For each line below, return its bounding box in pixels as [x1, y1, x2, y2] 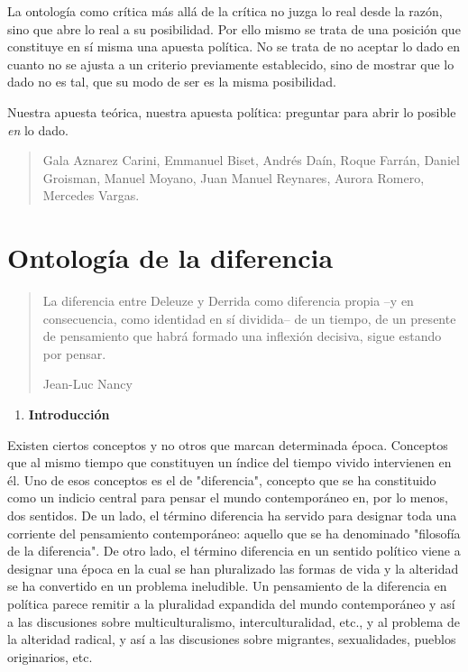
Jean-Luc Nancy [42, 374, 133, 393]
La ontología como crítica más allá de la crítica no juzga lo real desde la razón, [7, 2, 443, 20]
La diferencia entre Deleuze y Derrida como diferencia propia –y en [42, 291, 414, 310]
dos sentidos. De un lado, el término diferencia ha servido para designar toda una [7, 506, 457, 524]
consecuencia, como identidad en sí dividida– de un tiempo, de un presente [42, 308, 456, 327]
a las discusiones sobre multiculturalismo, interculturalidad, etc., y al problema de [7, 612, 460, 631]
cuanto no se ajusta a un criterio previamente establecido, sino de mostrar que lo [7, 54, 454, 73]
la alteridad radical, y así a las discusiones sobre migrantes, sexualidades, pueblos [7, 630, 456, 649]
